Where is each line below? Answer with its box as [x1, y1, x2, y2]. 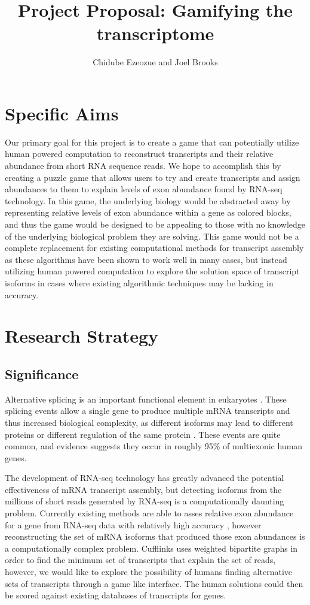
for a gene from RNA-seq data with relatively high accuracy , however [5, 518, 262, 531]
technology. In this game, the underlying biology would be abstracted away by [5, 194, 291, 207]
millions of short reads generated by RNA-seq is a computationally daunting [5, 495, 284, 507]
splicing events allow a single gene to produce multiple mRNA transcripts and [5, 404, 290, 417]
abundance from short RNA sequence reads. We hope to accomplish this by [5, 159, 281, 172]
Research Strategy [5, 323, 159, 348]
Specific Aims [5, 101, 119, 125]
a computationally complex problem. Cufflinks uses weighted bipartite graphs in [5, 542, 298, 554]
